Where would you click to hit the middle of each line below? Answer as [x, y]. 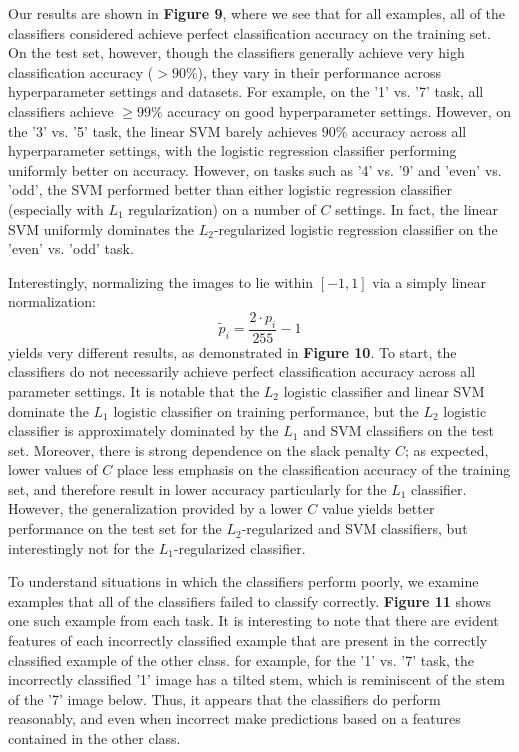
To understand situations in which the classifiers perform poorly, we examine [243, 581]
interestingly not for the [81, 547]
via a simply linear [429, 281]
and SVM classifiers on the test [399, 430]
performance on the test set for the [115, 528]
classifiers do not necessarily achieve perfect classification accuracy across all [242, 371]
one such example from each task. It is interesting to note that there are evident [253, 620]
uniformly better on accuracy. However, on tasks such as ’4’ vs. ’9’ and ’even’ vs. [255, 169]
